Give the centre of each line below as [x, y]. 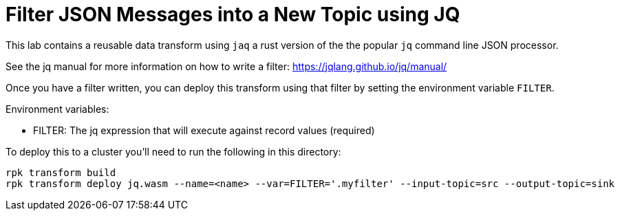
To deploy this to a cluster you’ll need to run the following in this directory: [173, 151]
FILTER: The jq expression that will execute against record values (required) [204, 130]
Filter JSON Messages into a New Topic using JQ [233, 14]
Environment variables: [57, 109]
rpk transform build [61, 172]
